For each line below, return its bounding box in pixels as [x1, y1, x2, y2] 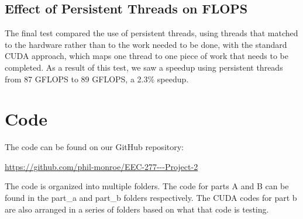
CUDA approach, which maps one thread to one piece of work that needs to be [5, 50, 288, 62]
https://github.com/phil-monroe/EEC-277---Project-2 [5, 160, 198, 172]
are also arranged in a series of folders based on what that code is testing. [5, 203, 269, 215]
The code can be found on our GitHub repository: [5, 141, 184, 153]
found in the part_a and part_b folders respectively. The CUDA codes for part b [5, 192, 297, 204]
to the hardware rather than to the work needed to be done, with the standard [5, 38, 287, 50]
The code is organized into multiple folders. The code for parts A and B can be [5, 180, 289, 192]
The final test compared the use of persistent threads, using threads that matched [5, 27, 298, 39]
